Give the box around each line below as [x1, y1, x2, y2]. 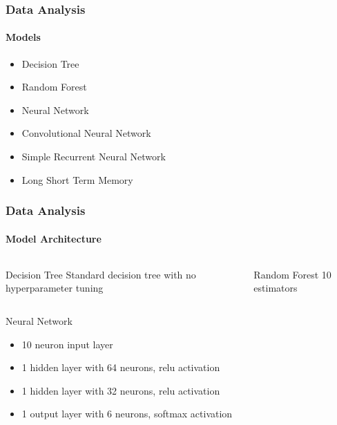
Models [6, 30, 41, 44]
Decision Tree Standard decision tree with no [6, 267, 196, 281]
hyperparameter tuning [6, 281, 104, 295]
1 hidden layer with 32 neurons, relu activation [21, 383, 220, 397]
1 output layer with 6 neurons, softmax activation [21, 406, 233, 421]
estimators [253, 281, 298, 295]
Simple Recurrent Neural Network [21, 149, 166, 164]
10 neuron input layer [21, 337, 113, 351]
